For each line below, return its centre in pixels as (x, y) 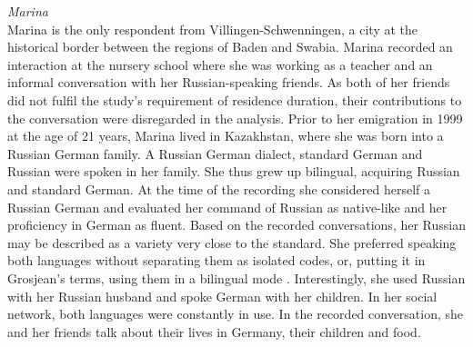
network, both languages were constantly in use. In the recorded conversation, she (236, 314)
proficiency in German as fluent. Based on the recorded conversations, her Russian (236, 225)
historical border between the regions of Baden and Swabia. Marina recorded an (230, 47)
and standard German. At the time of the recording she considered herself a (219, 188)
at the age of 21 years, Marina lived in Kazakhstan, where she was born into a (226, 136)
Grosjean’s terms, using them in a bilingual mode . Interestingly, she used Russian (236, 278)
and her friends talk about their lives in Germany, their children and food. (214, 331)
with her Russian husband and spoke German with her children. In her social (222, 296)
